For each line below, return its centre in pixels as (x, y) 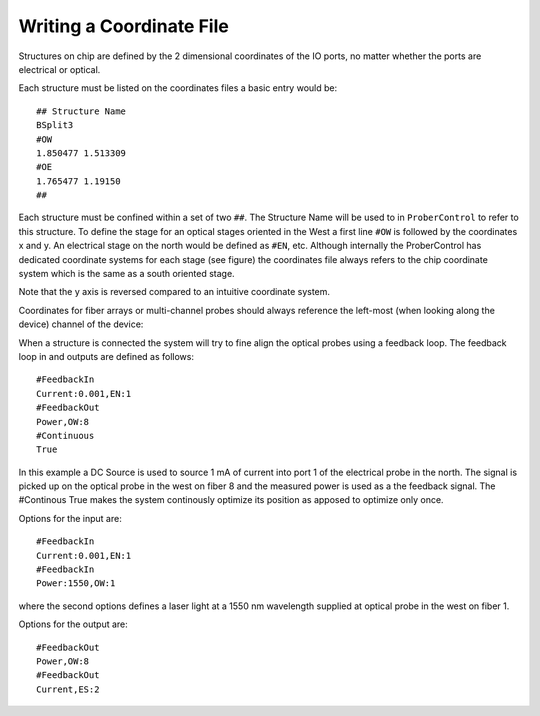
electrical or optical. (59, 69)
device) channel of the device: (81, 324)
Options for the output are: (73, 624)
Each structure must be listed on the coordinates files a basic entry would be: (178, 88)
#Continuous (65, 435)
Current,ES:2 (68, 689)
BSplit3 (55, 125)
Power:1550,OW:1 (76, 583)
